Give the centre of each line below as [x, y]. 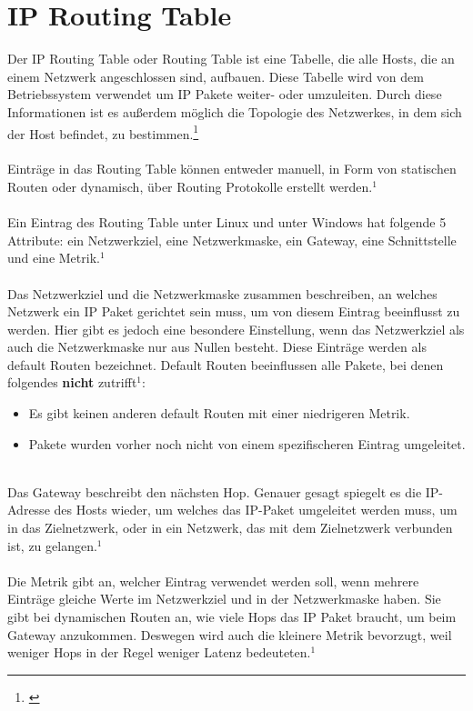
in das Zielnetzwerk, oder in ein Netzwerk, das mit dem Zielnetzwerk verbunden [230, 528]
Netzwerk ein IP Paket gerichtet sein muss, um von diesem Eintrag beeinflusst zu [234, 311]
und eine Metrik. [54, 258]
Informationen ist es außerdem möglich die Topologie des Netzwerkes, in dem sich [235, 111]
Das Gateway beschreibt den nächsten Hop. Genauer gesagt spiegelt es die [215, 491]
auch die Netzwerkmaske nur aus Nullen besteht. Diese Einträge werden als [217, 347]
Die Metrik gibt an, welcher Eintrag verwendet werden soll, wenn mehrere [213, 581]
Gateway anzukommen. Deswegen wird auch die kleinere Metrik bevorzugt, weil [230, 634]
